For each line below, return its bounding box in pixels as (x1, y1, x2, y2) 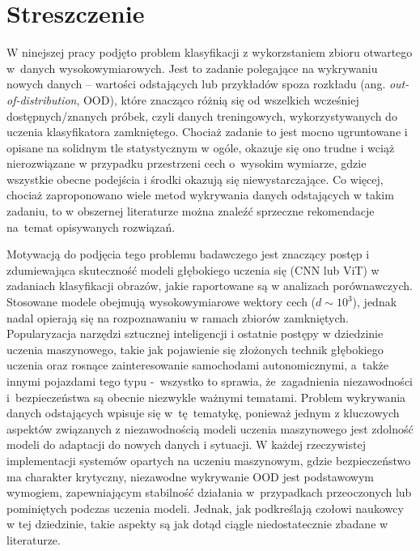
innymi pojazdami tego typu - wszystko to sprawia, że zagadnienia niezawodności (6, 373, 413, 389)
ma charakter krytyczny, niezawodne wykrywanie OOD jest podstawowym (6, 468, 374, 485)
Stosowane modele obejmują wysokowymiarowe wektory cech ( (6, 293, 316, 310)
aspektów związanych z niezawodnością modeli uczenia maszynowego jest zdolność (6, 420, 414, 437)
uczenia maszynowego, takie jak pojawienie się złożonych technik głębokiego (6, 340, 384, 357)
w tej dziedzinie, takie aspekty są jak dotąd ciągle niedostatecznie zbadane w (6, 515, 388, 532)
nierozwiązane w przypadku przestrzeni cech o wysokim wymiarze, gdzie (6, 155, 367, 172)
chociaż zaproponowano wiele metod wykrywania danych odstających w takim (6, 186, 394, 203)
